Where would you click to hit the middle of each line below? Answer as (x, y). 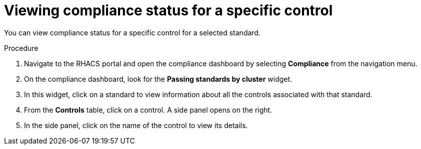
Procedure (21, 48)
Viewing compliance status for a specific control (168, 10)
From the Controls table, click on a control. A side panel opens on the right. (148, 110)
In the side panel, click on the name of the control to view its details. (136, 125)
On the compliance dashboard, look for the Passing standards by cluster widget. (158, 79)
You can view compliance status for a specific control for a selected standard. (132, 32)
